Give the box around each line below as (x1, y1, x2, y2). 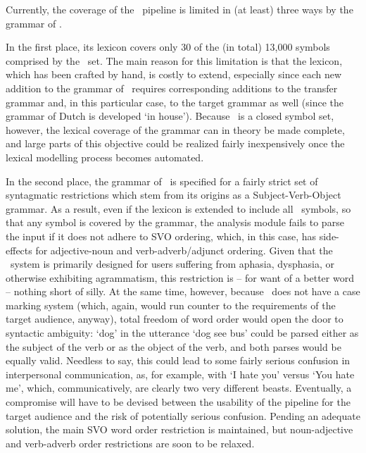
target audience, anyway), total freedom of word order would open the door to (6, 311, 343, 326)
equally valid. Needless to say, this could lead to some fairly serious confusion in (6, 353, 351, 368)
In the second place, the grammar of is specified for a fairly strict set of (6, 173, 318, 188)
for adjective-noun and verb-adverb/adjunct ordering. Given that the (35, 242, 333, 257)
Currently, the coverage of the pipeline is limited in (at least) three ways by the (6, 2, 353, 16)
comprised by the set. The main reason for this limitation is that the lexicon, (6, 53, 343, 68)
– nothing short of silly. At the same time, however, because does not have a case (6, 284, 360, 299)
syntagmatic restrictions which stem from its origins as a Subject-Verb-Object (6, 187, 341, 202)
